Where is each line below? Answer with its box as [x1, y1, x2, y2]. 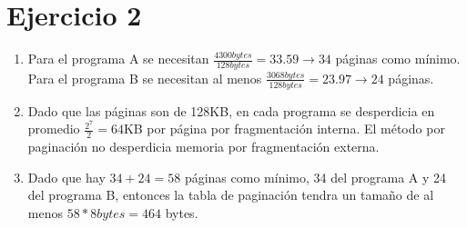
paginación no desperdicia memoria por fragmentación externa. [27, 137, 380, 156]
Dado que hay [27, 167, 106, 186]
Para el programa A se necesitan [27, 49, 209, 68]
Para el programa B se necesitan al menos [27, 68, 262, 87]
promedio [27, 119, 80, 138]
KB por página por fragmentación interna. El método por [123, 119, 445, 138]
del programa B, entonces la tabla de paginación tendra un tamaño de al [27, 185, 434, 204]
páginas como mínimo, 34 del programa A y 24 [184, 167, 447, 186]
